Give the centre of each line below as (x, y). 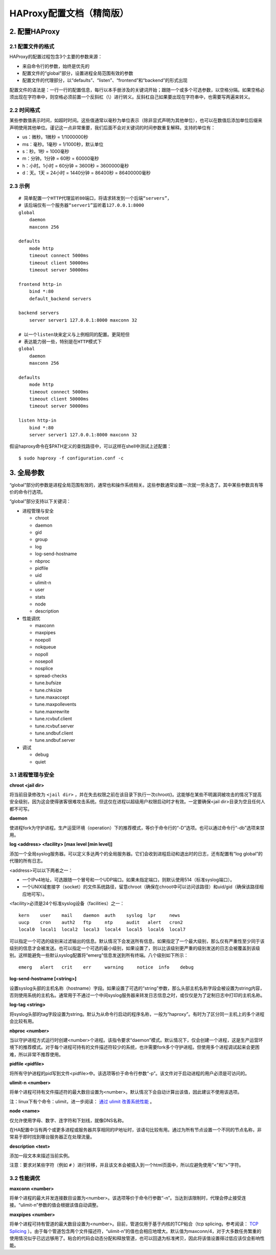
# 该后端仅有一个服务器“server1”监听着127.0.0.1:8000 (81, 205)
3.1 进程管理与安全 (32, 775)
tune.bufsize (48, 683)
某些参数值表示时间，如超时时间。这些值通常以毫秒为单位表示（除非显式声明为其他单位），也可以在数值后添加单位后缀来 (136, 120)
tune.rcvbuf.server (54, 726)
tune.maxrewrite (52, 712)
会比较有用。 (23, 1021)
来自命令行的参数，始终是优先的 (56, 66)
